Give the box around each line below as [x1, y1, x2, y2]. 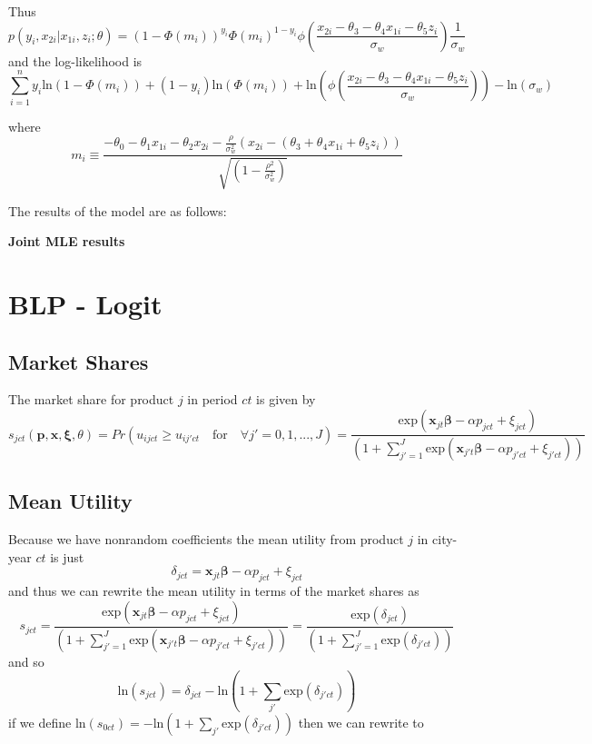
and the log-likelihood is [8, 51, 143, 70]
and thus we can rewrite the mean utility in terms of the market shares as [8, 581, 419, 600]
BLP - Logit [8, 285, 163, 322]
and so [8, 651, 44, 670]
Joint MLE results [8, 232, 125, 251]
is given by [256, 390, 316, 409]
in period [187, 390, 238, 409]
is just [50, 547, 84, 566]
